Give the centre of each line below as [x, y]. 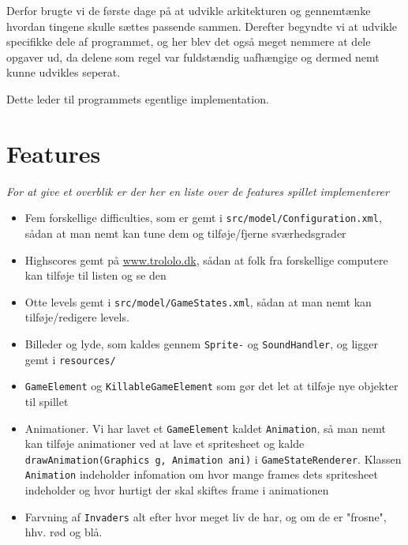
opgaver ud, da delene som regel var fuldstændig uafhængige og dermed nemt [193, 56]
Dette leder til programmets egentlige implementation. [138, 98]
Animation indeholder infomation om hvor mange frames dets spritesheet [201, 474]
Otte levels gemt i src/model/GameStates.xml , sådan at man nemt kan [198, 301]
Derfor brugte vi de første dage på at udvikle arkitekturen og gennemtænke [189, 10]
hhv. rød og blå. [64, 532]
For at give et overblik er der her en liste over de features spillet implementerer [198, 191]
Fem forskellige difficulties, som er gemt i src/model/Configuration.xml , [203, 218]
